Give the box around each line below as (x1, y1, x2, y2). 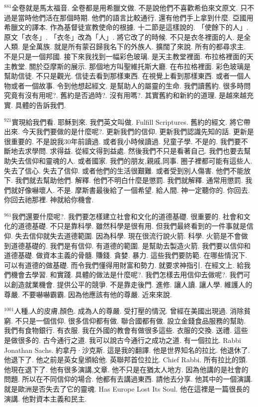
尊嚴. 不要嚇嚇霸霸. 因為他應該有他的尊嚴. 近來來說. (4, 289, 172, 299)
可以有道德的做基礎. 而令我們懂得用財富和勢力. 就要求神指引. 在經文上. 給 (4, 259, 244, 270)
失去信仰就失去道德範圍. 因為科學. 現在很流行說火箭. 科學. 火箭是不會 (15, 231, 241, 241)
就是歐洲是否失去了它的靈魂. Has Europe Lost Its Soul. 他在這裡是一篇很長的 (4, 383, 250, 394)
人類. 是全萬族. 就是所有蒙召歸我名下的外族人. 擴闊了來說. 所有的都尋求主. (4, 41, 246, 52)
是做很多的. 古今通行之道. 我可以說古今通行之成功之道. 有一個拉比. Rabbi (4, 335, 241, 345)
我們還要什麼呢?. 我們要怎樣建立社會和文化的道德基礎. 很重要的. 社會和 (11, 211, 244, 221)
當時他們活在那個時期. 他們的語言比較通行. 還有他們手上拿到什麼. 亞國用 (17, 12, 254, 22)
